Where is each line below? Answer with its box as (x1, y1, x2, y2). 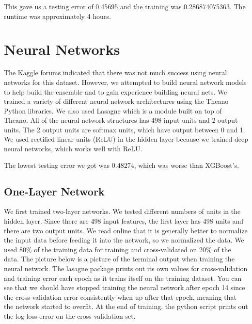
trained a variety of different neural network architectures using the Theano (4, 96, 229, 106)
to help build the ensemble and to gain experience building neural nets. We (4, 86, 227, 97)
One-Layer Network (4, 183, 105, 198)
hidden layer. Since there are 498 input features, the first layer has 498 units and (4, 216, 244, 226)
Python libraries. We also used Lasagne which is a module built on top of (4, 105, 222, 115)
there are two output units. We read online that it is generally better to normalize (4, 225, 248, 235)
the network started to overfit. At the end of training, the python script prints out (4, 301, 248, 311)
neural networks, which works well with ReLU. (4, 144, 142, 154)
